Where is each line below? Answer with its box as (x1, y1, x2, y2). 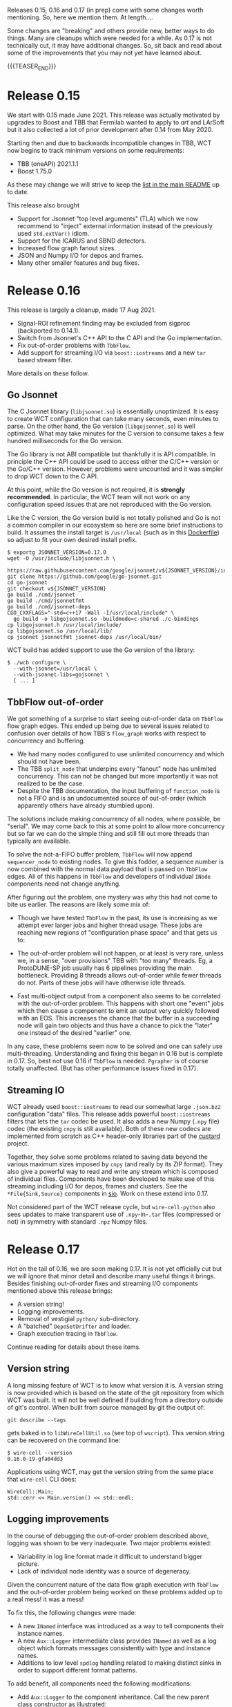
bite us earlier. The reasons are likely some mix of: (7, 900, 151, 908)
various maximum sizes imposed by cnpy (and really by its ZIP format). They (7, 1160, 223, 1168)
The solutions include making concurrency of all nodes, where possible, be (7, 815, 221, 823)
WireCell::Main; (7, 1488, 54, 1495)
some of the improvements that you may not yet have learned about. (7, 48, 202, 57)
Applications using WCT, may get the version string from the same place (7, 1467, 214, 1475)
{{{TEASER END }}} (7, 62, 57, 72)
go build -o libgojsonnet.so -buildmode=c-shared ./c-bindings (13, 615, 199, 623)
